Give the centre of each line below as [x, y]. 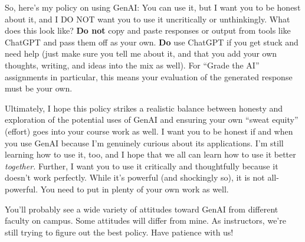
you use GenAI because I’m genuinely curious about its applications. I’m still [144, 143]
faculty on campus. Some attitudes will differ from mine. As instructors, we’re [145, 220]
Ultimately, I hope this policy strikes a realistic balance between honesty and [144, 108]
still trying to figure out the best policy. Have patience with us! [119, 232]
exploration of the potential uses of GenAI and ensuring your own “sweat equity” [152, 120]
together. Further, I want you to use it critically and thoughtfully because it [142, 166]
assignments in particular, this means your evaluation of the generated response [149, 76]
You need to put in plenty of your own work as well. [135, 189]
